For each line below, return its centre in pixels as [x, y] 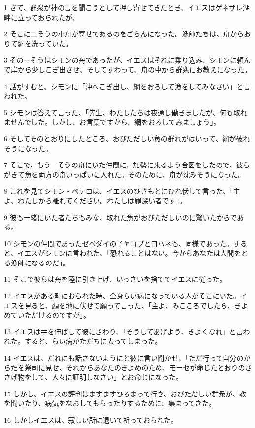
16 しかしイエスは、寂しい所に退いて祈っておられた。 [91, 420]
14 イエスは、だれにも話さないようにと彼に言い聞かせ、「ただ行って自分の [124, 358]
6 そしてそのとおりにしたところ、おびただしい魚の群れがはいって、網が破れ [127, 138]
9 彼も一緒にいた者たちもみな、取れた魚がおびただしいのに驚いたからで [121, 217]
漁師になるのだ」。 [40, 262]
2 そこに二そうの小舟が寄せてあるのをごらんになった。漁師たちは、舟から [124, 34]
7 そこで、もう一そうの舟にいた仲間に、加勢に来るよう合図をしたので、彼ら [127, 165]
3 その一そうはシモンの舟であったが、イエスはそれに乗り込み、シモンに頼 [124, 60]
